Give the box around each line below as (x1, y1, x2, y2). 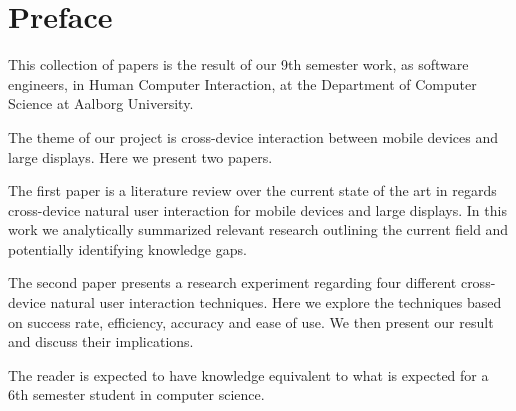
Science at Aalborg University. (8, 93, 194, 114)
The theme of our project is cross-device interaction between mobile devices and (8, 126, 499, 147)
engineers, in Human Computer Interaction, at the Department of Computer (8, 73, 477, 94)
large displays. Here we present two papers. (8, 146, 273, 167)
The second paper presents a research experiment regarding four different (8, 272, 457, 293)
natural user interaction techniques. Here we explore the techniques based (50, 292, 502, 313)
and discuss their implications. (8, 331, 194, 352)
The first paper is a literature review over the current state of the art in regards (8, 180, 497, 201)
